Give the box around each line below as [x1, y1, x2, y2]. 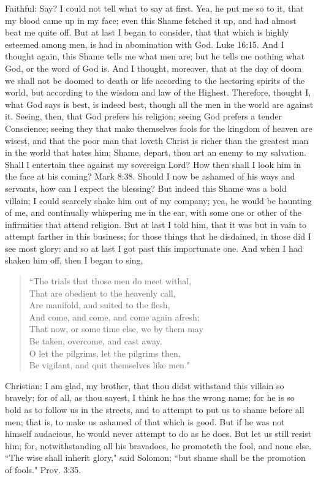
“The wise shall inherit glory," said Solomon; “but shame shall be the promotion [5, 451, 306, 464]
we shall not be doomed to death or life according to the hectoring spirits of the [5, 74, 305, 86]
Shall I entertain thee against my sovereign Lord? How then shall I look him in [5, 157, 301, 170]
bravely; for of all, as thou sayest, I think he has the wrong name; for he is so [5, 391, 295, 404]
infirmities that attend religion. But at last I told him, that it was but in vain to [5, 218, 307, 230]
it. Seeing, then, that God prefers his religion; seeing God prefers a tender [5, 110, 282, 123]
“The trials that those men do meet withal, [29, 275, 192, 287]
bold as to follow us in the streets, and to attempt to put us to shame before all [5, 403, 305, 415]
